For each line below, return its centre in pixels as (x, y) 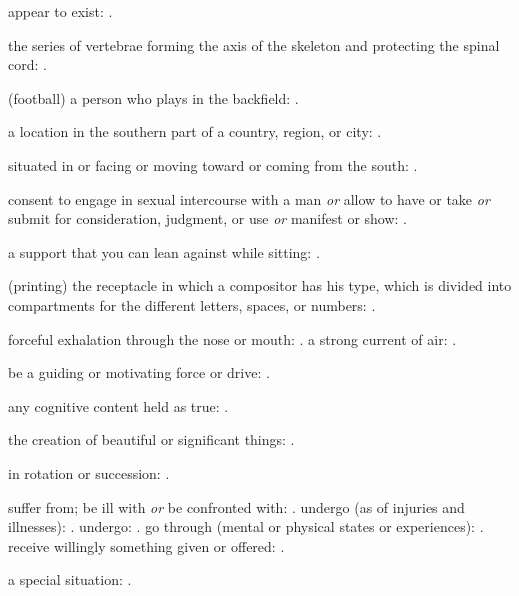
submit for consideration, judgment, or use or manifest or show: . (208, 218)
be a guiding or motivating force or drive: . (139, 372)
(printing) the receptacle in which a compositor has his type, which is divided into (260, 285)
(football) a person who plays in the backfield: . (153, 97)
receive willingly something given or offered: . (146, 545)
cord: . (27, 64)
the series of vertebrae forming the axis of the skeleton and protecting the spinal (254, 44)
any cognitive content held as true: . (118, 405)
